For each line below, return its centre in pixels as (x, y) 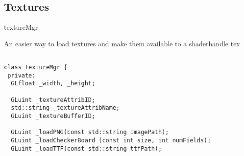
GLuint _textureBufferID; (53, 116)
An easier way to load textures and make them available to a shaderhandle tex (122, 43)
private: (22, 75)
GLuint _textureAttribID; (53, 100)
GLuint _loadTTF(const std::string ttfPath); (86, 148)
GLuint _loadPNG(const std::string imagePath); (90, 132)
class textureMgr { (36, 68)
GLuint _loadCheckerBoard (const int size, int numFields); (111, 140)
